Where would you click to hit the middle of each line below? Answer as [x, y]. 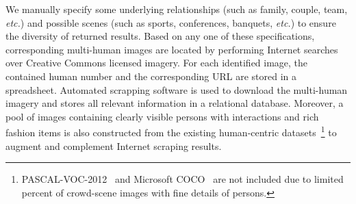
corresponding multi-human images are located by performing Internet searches [172, 49]
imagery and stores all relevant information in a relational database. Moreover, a [175, 103]
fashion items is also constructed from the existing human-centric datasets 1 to [171, 131]
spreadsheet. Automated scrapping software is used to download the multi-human [177, 89]
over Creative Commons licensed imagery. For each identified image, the [157, 63]
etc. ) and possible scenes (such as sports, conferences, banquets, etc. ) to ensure [171, 22]
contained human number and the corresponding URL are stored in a [151, 76]
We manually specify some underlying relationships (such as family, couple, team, [177, 9]
